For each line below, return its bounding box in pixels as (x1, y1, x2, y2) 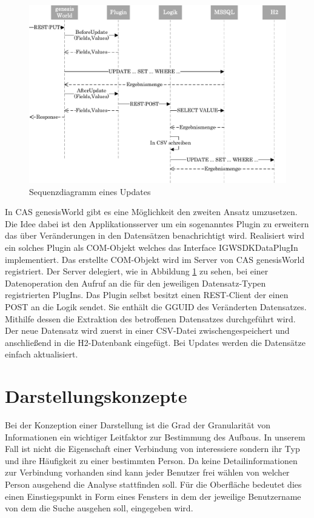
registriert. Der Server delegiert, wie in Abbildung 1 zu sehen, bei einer (5, 265, 269, 277)
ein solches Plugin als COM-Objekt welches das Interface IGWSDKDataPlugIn (5, 241, 298, 253)
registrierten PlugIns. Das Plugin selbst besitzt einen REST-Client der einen (5, 288, 289, 301)
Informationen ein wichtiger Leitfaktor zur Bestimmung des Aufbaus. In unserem (5, 430, 306, 443)
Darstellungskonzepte (5, 384, 187, 408)
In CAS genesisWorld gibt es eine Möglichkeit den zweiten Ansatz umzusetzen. (5, 205, 298, 218)
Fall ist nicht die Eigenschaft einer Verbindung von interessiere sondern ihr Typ (5, 442, 300, 455)
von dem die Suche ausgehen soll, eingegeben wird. (5, 502, 193, 514)
